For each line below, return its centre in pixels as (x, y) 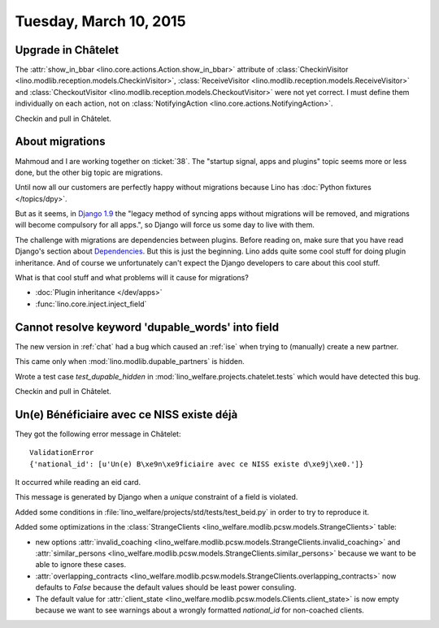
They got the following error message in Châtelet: (98, 434)
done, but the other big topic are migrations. (89, 172)
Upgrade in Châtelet (67, 50)
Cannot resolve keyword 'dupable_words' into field (147, 327)
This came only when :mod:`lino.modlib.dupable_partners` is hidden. (130, 362)
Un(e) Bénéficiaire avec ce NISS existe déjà (126, 414)
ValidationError (62, 453)
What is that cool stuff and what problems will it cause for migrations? (132, 278)
